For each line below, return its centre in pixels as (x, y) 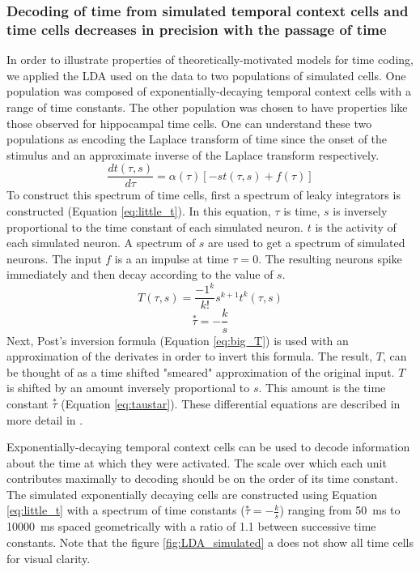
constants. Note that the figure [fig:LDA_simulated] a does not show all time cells (210, 542)
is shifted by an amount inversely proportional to (128, 388)
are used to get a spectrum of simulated (307, 243)
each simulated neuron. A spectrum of (101, 243)
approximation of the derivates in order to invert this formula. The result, (190, 356)
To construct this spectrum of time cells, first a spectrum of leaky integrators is (204, 195)
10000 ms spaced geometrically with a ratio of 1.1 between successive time (191, 526)
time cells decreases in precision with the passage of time (197, 29)
